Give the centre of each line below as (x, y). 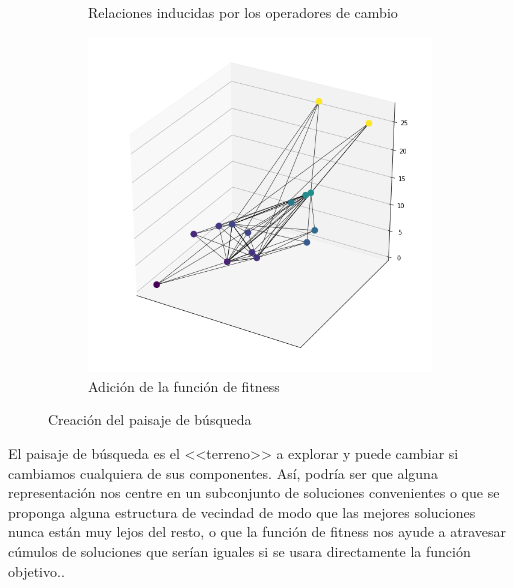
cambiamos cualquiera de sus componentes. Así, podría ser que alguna (223, 472)
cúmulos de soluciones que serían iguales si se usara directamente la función (239, 550)
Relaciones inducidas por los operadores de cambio (243, 12)
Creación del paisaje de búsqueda (150, 419)
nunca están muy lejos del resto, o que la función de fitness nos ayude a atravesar (257, 531)
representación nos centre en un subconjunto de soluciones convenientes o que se (254, 492)
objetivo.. (36, 570)
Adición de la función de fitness (184, 385)
